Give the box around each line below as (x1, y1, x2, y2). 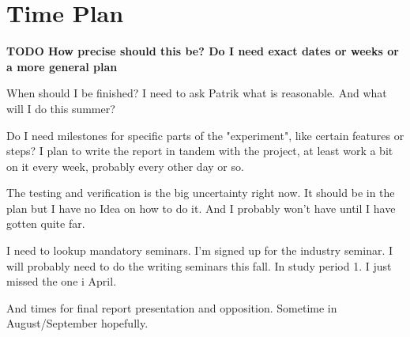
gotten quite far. (6, 215, 85, 232)
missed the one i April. (6, 273, 117, 290)
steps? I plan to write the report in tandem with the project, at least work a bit (6, 142, 393, 159)
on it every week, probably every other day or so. (6, 157, 244, 174)
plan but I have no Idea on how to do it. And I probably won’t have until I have (6, 199, 396, 216)
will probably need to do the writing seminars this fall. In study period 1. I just (6, 257, 392, 274)
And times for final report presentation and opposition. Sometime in (6, 299, 337, 316)
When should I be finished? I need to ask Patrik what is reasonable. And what (6, 85, 387, 101)
